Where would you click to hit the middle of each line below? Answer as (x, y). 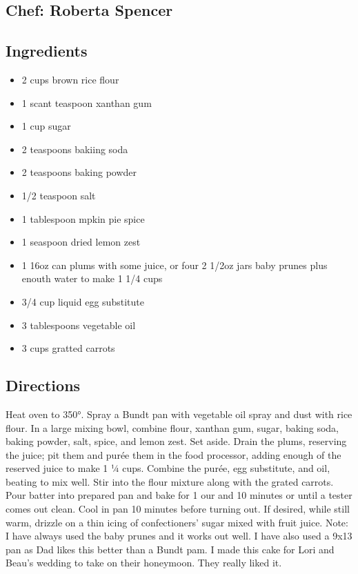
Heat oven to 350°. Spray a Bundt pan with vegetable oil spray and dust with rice (179, 414)
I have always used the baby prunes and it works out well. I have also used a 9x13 (179, 536)
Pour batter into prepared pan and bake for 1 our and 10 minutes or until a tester (179, 495)
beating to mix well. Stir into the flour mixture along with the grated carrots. (170, 481)
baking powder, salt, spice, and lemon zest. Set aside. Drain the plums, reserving (176, 441)
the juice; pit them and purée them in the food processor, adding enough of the (173, 454)
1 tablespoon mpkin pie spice (83, 218)
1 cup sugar (46, 126)
